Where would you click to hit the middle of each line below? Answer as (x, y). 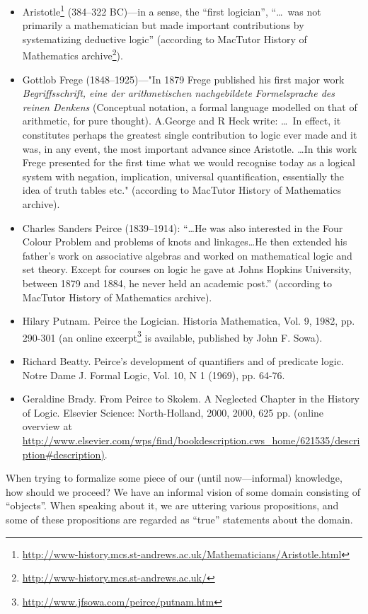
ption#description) (63, 454)
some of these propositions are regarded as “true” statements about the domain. (179, 519)
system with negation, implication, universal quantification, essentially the (183, 176)
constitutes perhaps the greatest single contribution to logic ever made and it (190, 135)
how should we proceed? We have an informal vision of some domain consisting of (183, 491)
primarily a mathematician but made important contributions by (163, 25)
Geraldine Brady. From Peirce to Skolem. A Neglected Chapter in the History (191, 399)
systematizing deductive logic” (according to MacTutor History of (165, 39)
